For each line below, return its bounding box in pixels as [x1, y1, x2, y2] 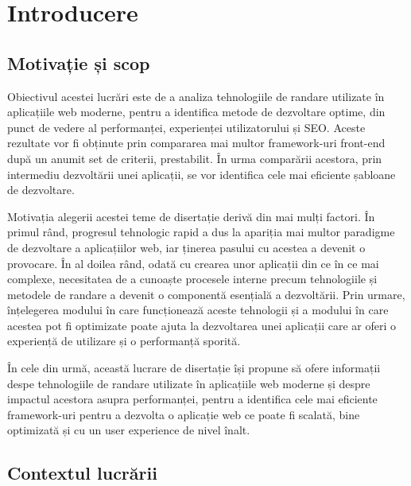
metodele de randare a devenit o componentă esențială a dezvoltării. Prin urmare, [7, 286, 405, 302]
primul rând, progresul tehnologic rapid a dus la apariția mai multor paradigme [7, 224, 395, 240]
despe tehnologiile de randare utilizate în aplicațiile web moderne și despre [7, 375, 370, 391]
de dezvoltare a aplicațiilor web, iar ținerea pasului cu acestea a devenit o [7, 239, 366, 255]
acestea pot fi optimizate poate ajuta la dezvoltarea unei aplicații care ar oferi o [7, 317, 397, 333]
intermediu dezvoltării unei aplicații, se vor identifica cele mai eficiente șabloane [7, 165, 396, 182]
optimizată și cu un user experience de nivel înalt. [7, 422, 250, 438]
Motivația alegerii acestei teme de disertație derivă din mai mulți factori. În [7, 208, 375, 224]
